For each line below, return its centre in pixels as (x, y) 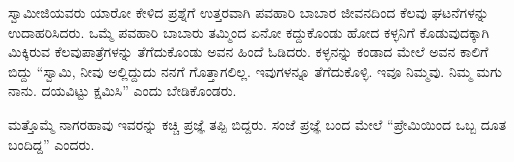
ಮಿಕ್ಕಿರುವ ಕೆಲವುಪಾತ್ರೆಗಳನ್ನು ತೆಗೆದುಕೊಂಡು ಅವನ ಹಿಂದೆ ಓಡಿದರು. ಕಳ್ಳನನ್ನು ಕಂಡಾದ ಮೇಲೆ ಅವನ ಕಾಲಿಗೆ (248, 51)
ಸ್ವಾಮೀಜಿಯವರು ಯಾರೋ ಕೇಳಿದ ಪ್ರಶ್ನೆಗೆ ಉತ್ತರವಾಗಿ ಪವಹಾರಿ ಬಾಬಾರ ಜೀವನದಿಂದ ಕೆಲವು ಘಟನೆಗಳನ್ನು (248, 12)
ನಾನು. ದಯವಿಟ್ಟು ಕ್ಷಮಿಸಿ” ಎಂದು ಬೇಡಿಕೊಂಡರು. (122, 90)
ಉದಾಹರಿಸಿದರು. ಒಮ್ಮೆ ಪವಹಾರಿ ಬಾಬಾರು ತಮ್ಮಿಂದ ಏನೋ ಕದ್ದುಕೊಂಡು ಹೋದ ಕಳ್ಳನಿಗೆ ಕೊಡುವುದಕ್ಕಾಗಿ (249, 31)
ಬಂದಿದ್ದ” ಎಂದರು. (51, 143)
